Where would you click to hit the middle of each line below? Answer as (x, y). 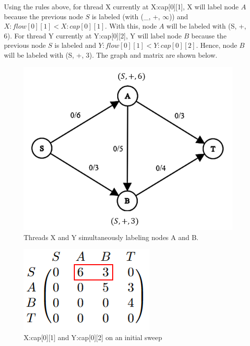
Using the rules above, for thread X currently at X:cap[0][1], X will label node (121, 6)
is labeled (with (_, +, (126, 16)
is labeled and (75, 45)
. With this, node (131, 26)
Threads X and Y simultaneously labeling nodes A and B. (111, 237)
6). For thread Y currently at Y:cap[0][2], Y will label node (93, 35)
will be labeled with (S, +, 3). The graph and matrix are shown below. (111, 54)
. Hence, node (217, 45)
